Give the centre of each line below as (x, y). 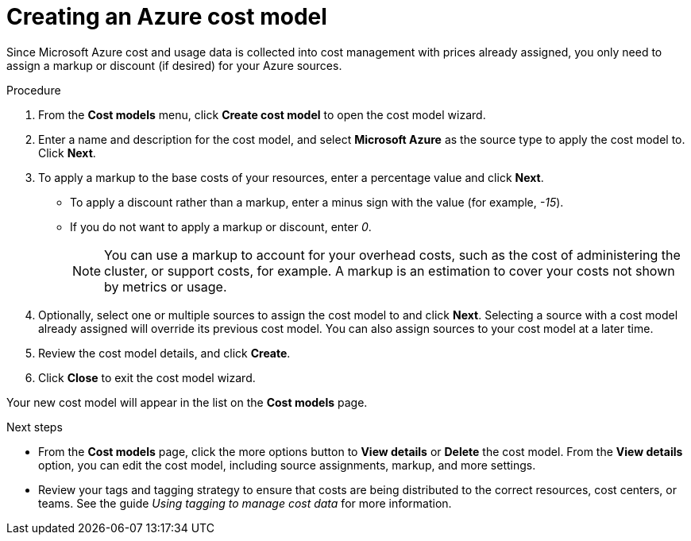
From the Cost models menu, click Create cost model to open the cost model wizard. (262, 114)
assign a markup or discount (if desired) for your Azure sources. (174, 65)
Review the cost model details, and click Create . (164, 353)
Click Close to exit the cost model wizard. (147, 377)
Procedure (34, 90)
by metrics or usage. (166, 286)
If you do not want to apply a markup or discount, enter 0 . (221, 226)
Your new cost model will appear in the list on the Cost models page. (187, 402)
